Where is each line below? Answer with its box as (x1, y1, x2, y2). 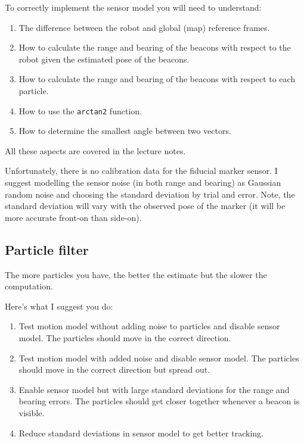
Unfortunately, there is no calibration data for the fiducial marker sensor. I (5, 164, 278, 177)
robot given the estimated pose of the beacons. (18, 52, 190, 65)
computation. (5, 280, 53, 292)
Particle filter (5, 240, 89, 258)
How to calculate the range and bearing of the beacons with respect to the (18, 41, 291, 54)
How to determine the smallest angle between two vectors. (18, 124, 231, 137)
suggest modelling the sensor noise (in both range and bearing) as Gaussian (5, 176, 281, 188)
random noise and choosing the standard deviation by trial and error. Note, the (5, 188, 295, 200)
